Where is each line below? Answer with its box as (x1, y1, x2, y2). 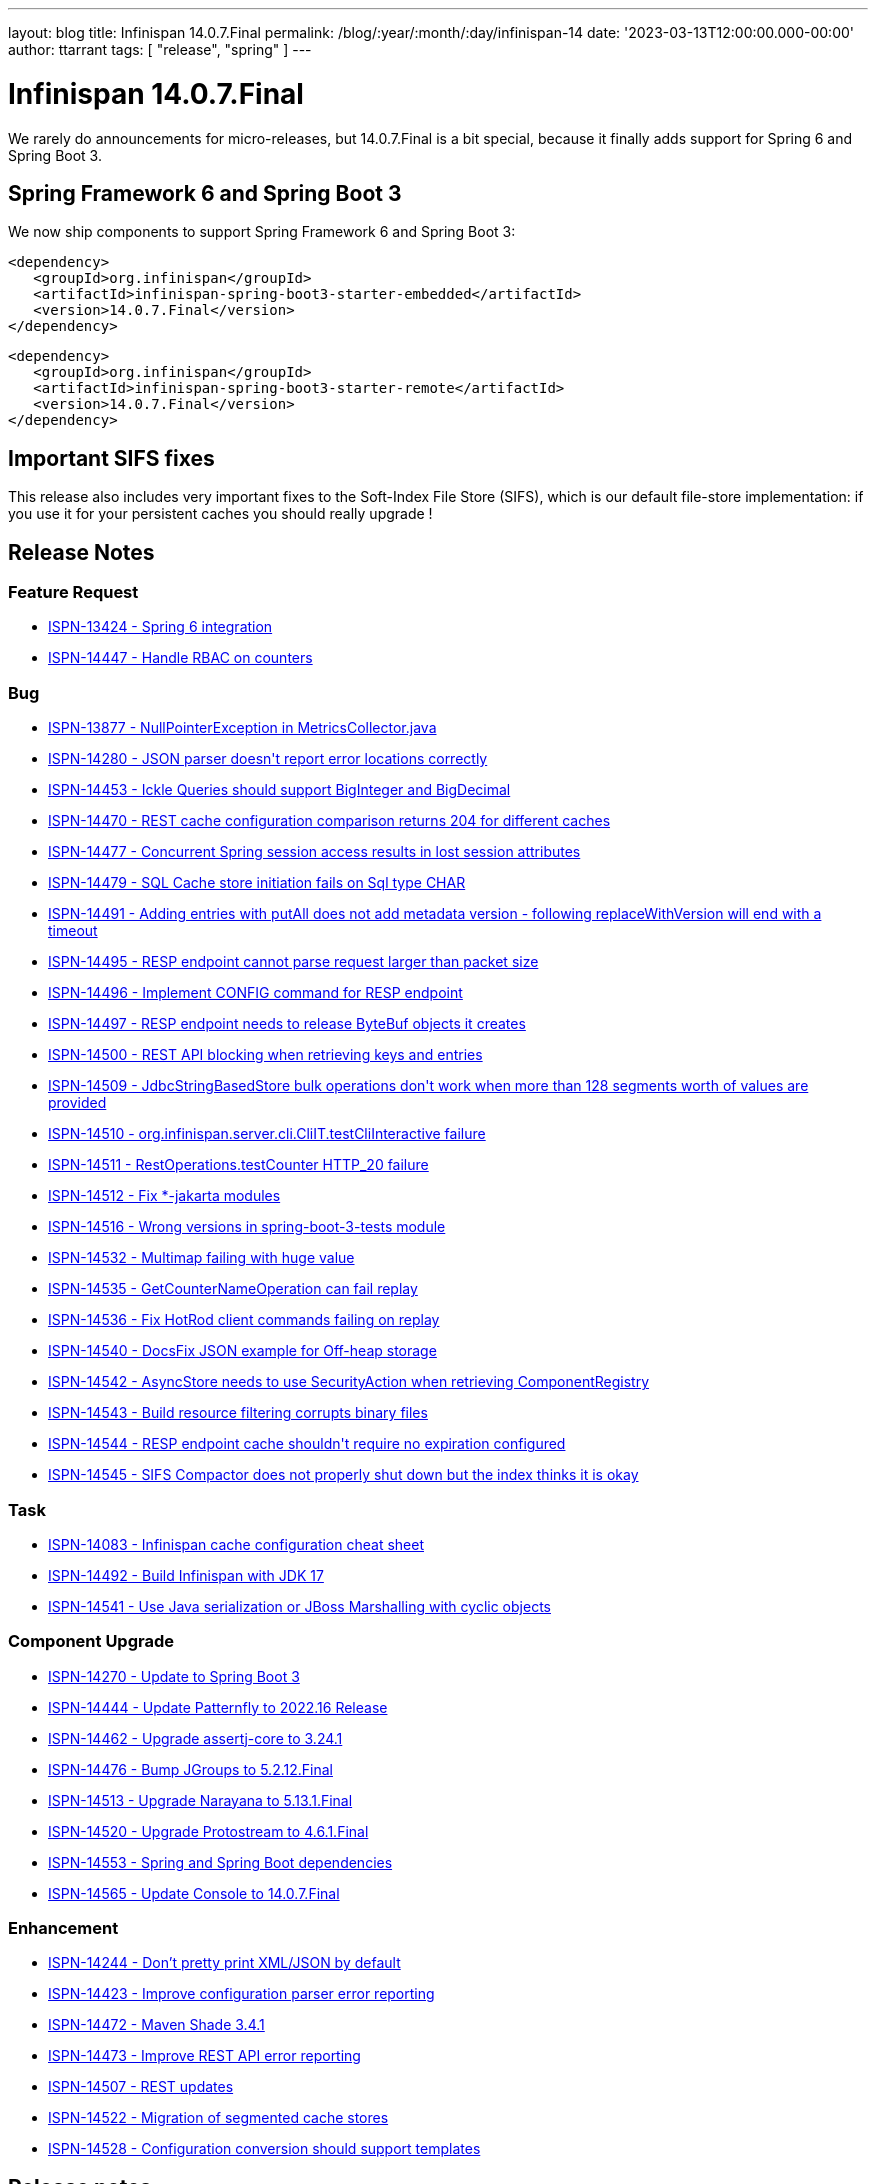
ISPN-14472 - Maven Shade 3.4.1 (48, 2016, 265, 2034)
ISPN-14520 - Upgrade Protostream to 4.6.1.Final (48, 1822, 369, 1840)
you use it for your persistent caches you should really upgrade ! (8, 505, 433, 523)
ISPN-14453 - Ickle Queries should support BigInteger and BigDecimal (48, 781, 511, 799)
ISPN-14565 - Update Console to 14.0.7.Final (48, 1884, 340, 1902)
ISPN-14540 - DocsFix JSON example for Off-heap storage (48, 1342, 437, 1360)
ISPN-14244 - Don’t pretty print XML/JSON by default (48, 1954, 401, 1972)
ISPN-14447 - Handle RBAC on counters (48, 649, 313, 667)
